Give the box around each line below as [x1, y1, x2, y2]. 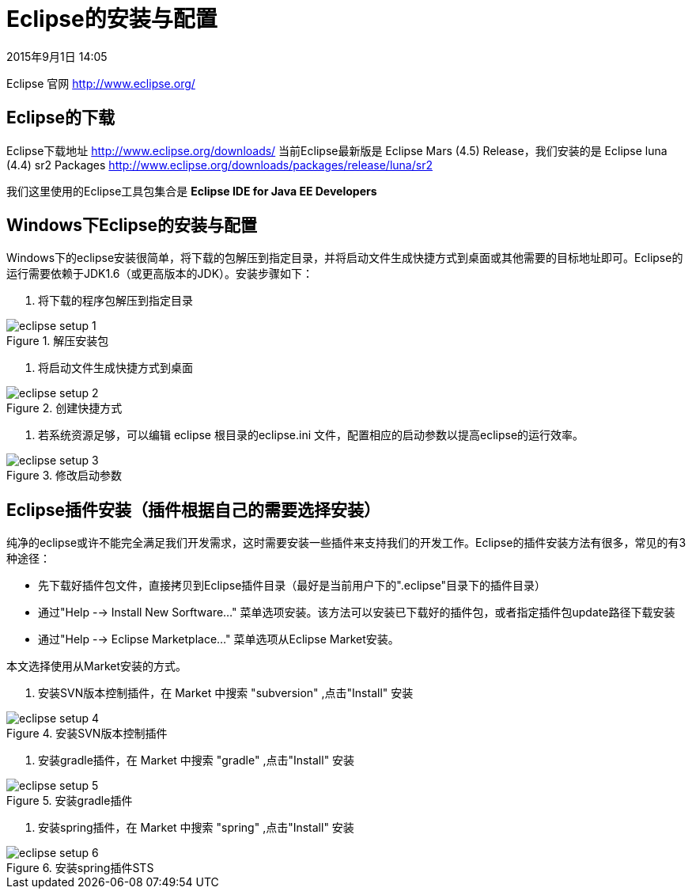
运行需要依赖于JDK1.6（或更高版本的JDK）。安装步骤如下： [6, 267, 314, 281]
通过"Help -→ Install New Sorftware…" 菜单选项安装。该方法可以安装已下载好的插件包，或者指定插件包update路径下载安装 [38, 605, 675, 620]
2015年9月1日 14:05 [6, 49, 108, 63]
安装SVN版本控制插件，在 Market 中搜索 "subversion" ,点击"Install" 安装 [38, 686, 414, 700]
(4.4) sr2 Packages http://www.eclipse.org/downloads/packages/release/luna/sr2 [6, 157, 433, 172]
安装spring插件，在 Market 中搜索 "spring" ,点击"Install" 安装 [38, 821, 354, 835]
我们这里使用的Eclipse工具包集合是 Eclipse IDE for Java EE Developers [6, 184, 377, 198]
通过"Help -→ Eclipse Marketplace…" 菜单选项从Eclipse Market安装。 [38, 632, 399, 647]
